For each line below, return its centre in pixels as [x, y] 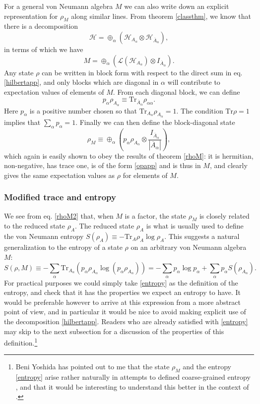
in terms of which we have [44, 49]
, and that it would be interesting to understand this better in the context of [132, 386]
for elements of [145, 175]
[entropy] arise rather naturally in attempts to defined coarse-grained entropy [133, 377]
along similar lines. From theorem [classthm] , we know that [161, 16]
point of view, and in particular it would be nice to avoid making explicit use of [125, 312]
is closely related [224, 215]
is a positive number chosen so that [83, 110]
